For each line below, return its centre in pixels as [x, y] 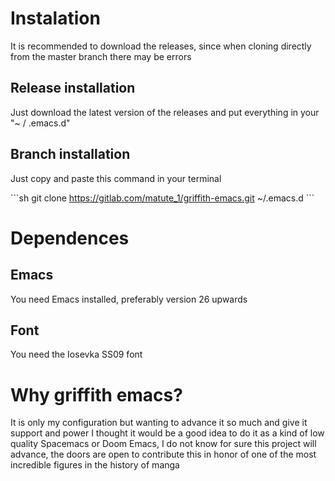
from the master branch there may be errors [101, 56]
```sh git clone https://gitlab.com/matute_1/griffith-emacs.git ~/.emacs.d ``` [162, 198]
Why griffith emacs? [96, 394]
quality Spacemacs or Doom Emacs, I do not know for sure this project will [163, 444]
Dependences [70, 238]
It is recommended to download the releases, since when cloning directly [161, 46]
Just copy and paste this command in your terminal [116, 178]
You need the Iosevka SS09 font [76, 354]
